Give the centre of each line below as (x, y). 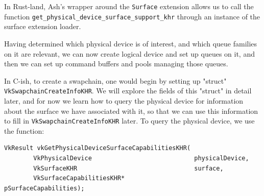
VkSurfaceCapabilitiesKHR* (79, 178)
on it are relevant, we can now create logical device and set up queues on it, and (129, 53)
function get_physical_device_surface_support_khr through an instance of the (132, 16)
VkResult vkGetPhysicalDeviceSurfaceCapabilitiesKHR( (98, 148)
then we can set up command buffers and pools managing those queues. (116, 64)
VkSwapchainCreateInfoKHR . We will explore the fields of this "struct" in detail (128, 91)
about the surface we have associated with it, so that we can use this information (131, 111)
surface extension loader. (43, 26)
